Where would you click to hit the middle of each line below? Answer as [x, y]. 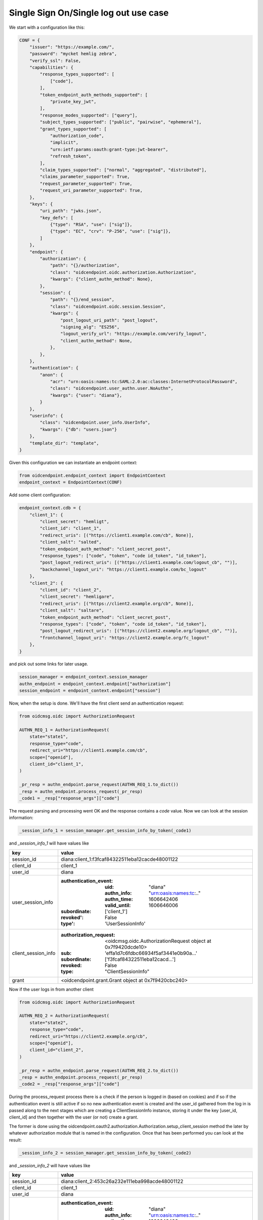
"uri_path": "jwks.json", [71, 211]
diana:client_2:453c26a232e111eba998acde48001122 [122, 1181]
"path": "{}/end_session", [82, 300]
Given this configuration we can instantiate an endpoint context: [73, 462]
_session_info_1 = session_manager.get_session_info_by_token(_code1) [105, 831]
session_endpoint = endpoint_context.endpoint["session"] [90, 691]
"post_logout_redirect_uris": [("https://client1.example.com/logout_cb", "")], [139, 563]
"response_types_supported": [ [77, 74]
